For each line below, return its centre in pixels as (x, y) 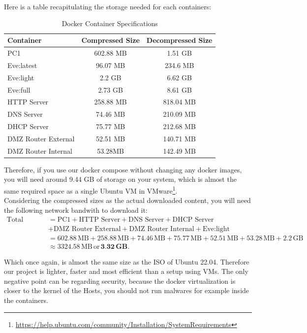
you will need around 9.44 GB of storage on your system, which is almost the (120, 179)
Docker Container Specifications (110, 23)
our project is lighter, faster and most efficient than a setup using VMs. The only (126, 271)
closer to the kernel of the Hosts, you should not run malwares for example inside (127, 290)
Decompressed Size (179, 40)
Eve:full (19, 89)
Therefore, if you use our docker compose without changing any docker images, (123, 169)
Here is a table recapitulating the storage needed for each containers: (108, 6)
